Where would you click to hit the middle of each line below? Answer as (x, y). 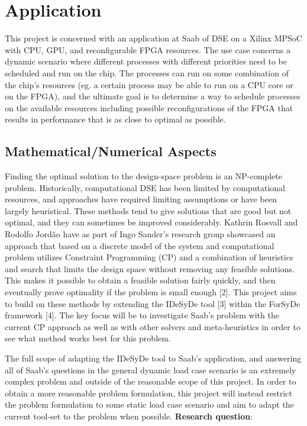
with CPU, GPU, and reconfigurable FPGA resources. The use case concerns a (148, 49)
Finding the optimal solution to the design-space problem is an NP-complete (143, 176)
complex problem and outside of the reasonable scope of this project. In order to (151, 381)
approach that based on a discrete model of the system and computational (140, 245)
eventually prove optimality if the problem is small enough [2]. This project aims (151, 292)
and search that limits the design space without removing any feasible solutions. (150, 268)
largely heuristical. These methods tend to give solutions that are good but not (148, 210)
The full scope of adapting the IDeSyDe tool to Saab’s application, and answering (153, 358)
